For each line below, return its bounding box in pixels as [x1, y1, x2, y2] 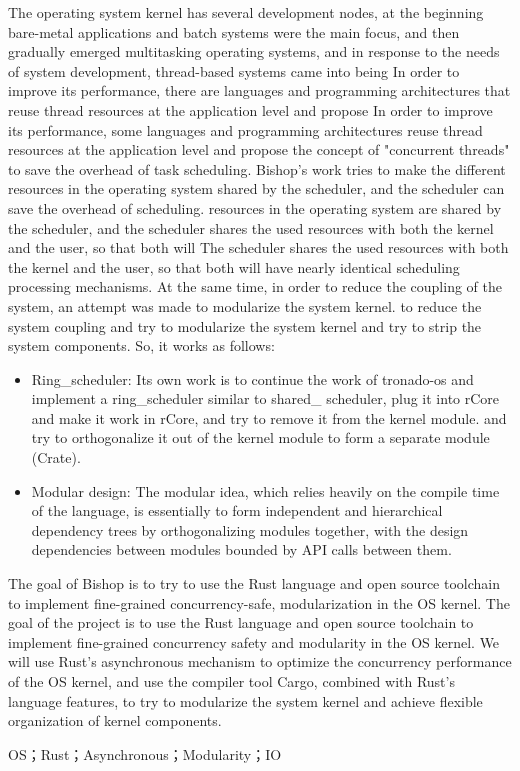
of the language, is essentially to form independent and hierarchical [31, 500, 443, 521]
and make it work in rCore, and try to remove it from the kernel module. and [31, 407, 507, 428]
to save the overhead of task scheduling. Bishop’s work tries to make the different [8, 158, 506, 179]
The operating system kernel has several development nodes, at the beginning [8, 2, 484, 22]
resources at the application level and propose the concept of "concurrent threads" [8, 139, 510, 160]
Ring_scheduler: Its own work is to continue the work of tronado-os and [31, 368, 474, 389]
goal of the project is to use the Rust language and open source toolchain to [8, 612, 474, 633]
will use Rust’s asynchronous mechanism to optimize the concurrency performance [8, 651, 512, 672]
